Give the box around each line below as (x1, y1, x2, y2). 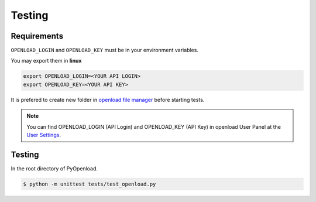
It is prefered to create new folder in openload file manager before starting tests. (11, 96, 205, 103)
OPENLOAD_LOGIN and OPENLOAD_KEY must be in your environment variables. (11, 47, 199, 54)
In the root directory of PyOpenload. (11, 165, 98, 172)
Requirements (11, 31, 64, 41)
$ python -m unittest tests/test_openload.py (23, 180, 156, 187)
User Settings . (26, 131, 61, 138)
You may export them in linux (11, 57, 82, 64)
